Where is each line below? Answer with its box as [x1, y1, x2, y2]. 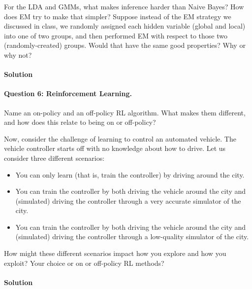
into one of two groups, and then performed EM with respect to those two [4, 30, 228, 40]
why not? [4, 49, 32, 60]
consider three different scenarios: [4, 152, 105, 163]
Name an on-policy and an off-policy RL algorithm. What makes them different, [4, 107, 246, 117]
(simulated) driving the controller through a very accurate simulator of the [15, 195, 241, 206]
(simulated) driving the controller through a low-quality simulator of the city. [15, 231, 249, 242]
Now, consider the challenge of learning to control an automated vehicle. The [4, 133, 236, 144]
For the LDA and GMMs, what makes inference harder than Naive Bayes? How [4, 1, 244, 11]
